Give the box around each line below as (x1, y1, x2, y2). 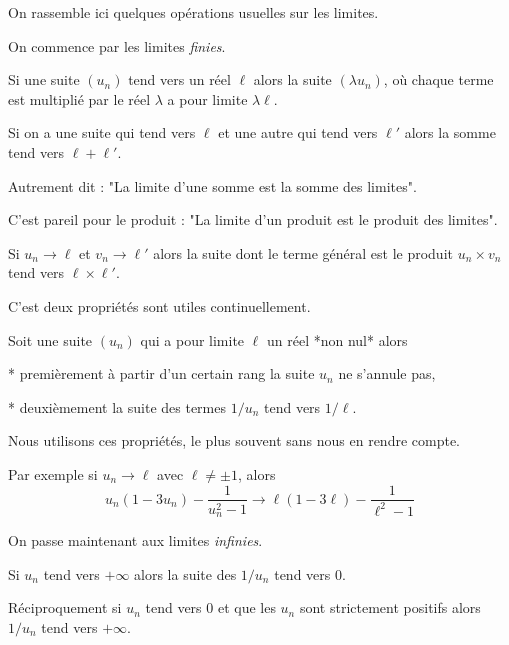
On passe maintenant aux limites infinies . (8, 530, 263, 551)
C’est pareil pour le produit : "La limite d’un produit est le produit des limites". (8, 209, 498, 230)
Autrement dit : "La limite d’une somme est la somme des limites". (8, 175, 417, 196)
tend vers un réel (128, 69, 231, 90)
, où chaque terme (383, 69, 494, 90)
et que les (217, 597, 276, 618)
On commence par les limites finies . (8, 35, 226, 56)
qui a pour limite (140, 329, 245, 350)
